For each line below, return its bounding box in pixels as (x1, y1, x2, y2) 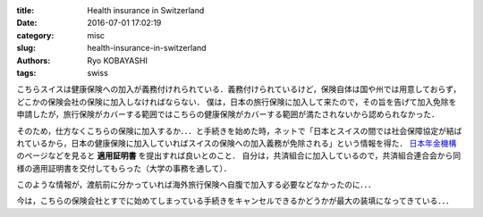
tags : (16, 67, 37, 78)
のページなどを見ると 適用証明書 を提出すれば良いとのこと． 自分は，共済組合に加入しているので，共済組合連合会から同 (16, 150, 462, 161)
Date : (16, 18, 38, 29)
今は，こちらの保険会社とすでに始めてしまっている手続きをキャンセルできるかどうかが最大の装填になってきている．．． (16, 196, 454, 206)
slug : (16, 43, 36, 54)
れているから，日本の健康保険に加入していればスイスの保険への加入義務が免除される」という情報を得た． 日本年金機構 (16, 138, 457, 148)
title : (16, 5, 35, 15)
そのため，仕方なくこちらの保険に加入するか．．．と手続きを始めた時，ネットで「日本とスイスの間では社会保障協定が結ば (16, 125, 462, 136)
